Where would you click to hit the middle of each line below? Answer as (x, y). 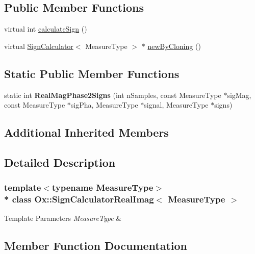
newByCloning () (174, 46)
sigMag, (239, 95)
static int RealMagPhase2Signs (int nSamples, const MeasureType (113, 95)
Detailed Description (60, 162)
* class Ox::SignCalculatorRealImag (79, 199)
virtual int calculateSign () (46, 29)
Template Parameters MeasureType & (63, 218)
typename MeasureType (103, 187)
